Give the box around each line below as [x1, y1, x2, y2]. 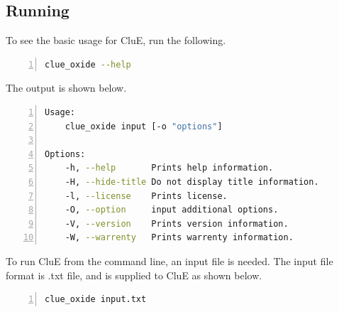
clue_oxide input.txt [45, 294, 147, 305]
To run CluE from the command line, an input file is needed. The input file [6, 253, 333, 268]
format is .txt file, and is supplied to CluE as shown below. [6, 267, 262, 282]
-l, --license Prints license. [65, 190, 228, 201]
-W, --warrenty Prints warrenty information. [65, 232, 294, 243]
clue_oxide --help [45, 59, 131, 70]
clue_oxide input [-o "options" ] [65, 121, 223, 131]
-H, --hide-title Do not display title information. [65, 176, 319, 187]
